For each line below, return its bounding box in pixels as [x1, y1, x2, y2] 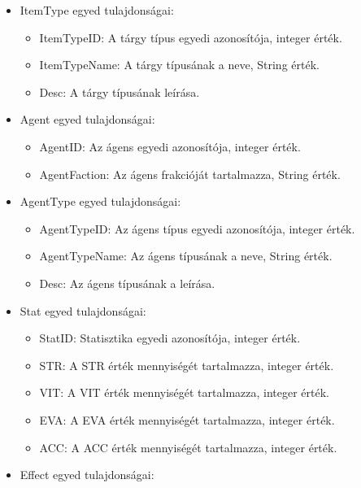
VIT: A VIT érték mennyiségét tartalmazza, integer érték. [39, 384, 329, 401]
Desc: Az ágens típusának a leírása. [39, 274, 215, 291]
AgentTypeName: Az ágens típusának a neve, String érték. [39, 247, 333, 264]
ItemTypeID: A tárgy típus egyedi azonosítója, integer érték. [39, 28, 342, 46]
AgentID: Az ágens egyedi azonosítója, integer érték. [39, 137, 301, 155]
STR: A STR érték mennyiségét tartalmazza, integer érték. [39, 356, 334, 373]
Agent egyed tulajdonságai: [20, 111, 155, 128]
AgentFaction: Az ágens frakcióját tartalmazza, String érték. [39, 165, 341, 182]
